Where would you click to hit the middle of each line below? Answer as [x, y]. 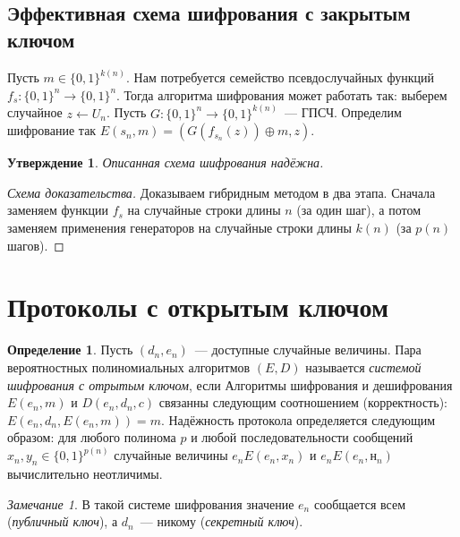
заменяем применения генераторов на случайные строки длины [179, 228]
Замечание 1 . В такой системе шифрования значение [151, 503]
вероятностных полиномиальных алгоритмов [129, 367]
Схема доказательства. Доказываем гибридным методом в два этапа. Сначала [221, 192]
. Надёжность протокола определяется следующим [298, 419]
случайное [35, 112]
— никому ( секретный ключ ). [221, 521]
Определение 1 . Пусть [70, 349]
